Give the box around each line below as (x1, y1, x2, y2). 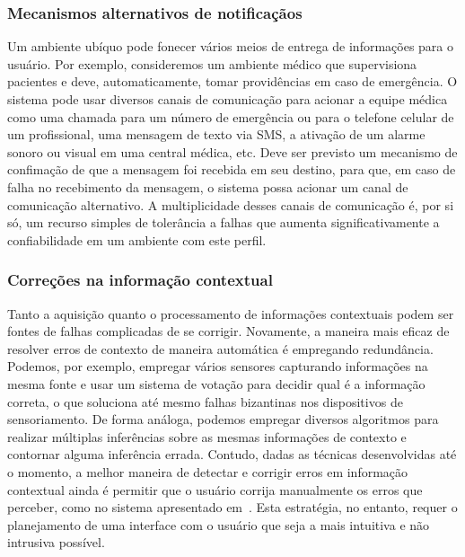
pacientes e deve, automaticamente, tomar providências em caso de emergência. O (7, 72, 458, 91)
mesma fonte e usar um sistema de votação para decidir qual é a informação (7, 374, 426, 393)
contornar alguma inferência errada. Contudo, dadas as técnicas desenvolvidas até (7, 445, 457, 464)
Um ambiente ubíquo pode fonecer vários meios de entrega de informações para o (7, 37, 453, 56)
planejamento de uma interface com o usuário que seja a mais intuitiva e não (7, 515, 430, 534)
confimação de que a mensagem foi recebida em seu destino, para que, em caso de (7, 160, 456, 179)
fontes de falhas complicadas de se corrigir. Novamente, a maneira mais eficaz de (7, 322, 450, 340)
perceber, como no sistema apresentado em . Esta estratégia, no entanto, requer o (7, 498, 458, 517)
